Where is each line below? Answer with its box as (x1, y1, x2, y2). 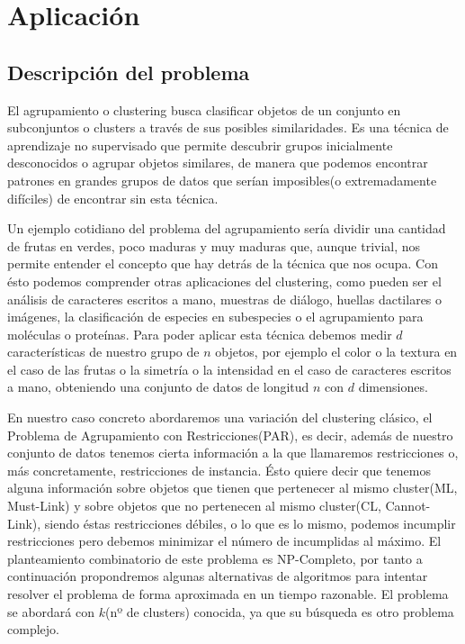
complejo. (7, 620, 59, 639)
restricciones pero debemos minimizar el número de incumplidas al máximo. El (7, 531, 442, 550)
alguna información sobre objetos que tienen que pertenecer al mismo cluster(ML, (7, 478, 458, 497)
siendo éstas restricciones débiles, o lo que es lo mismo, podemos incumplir (44, 513, 456, 532)
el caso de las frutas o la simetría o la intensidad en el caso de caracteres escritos (7, 359, 452, 378)
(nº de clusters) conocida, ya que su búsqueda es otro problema (104, 602, 454, 621)
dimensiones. (358, 377, 428, 396)
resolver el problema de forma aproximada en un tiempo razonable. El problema (7, 585, 449, 603)
